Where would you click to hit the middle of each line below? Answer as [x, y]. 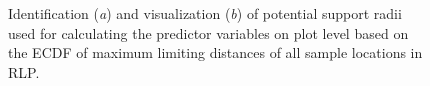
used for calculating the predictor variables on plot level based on [208, 32]
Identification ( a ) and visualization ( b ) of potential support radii [205, 13]
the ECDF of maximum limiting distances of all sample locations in [215, 52]
